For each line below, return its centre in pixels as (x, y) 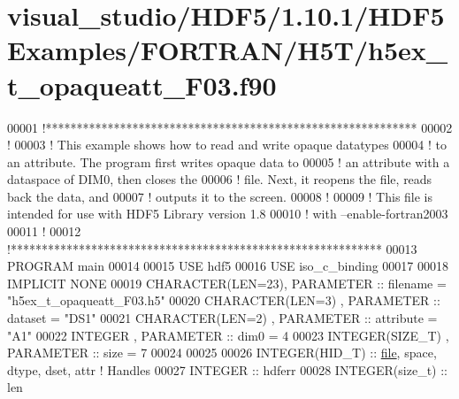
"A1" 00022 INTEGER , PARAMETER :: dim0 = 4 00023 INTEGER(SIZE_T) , (228, 335)
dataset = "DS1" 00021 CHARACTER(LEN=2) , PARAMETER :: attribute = (222, 318)
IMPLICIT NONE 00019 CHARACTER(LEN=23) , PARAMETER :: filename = (227, 283)
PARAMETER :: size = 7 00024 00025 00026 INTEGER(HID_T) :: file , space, (222, 353)
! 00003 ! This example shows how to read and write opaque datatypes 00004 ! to (227, 145)
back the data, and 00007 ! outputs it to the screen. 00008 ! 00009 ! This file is (220, 196)
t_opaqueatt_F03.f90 (142, 84)
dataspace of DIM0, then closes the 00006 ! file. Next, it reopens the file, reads (220, 179)
